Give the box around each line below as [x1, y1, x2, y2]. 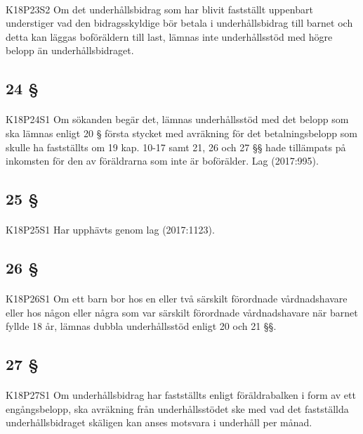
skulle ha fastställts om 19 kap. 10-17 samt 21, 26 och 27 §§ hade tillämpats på [6, 139, 346, 154]
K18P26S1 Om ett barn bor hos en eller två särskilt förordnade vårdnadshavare [6, 291, 348, 306]
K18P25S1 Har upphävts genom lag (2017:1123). [6, 222, 215, 237]
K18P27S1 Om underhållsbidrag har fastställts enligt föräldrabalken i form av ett [6, 388, 356, 402]
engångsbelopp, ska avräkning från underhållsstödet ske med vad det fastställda [6, 401, 349, 416]
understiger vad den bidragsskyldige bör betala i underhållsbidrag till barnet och [6, 15, 353, 30]
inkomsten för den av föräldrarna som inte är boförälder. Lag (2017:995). [6, 153, 319, 168]
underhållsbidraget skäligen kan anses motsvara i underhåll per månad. [6, 415, 312, 430]
